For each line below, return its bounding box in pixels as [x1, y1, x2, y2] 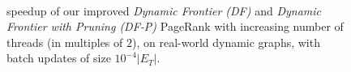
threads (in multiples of [6, 33, 123, 50]
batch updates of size [6, 49, 111, 66]
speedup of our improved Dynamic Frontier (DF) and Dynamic [6, 2, 321, 19]
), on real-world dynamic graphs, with [131, 33, 320, 50]
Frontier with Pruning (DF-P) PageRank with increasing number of [6, 18, 344, 35]
